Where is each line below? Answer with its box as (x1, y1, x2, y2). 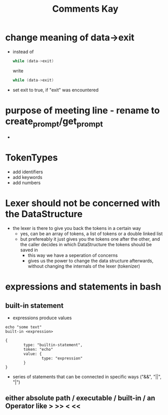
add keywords (12, 174, 43, 180)
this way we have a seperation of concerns (27, 252, 118, 258)
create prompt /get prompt (5, 115, 103, 129)
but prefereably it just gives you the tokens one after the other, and (20, 236, 160, 242)
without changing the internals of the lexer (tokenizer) (27, 263, 141, 269)
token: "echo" (23, 347, 53, 352)
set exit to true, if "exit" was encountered (12, 87, 99, 93)
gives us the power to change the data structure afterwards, (27, 258, 154, 264)
